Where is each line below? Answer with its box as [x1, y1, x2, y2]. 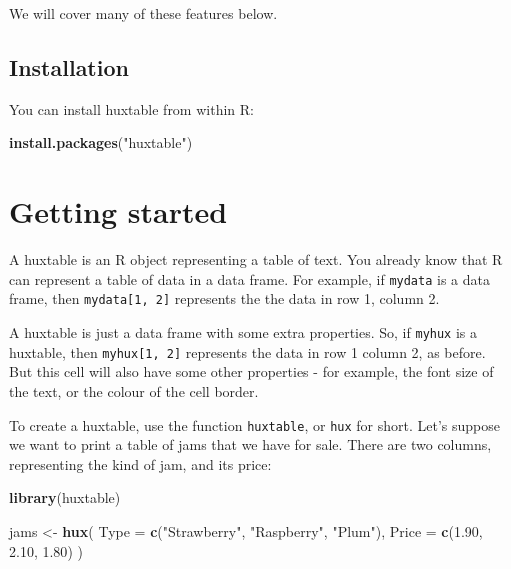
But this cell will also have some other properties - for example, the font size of [9, 361, 494, 382]
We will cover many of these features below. [9, 3, 278, 23]
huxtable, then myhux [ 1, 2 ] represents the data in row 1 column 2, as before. [9, 341, 486, 362]
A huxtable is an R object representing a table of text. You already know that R [9, 249, 503, 270]
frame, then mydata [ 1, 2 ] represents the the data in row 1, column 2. [9, 288, 440, 309]
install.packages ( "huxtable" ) [9, 132, 193, 153]
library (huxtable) [9, 487, 121, 508]
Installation [9, 51, 129, 82]
